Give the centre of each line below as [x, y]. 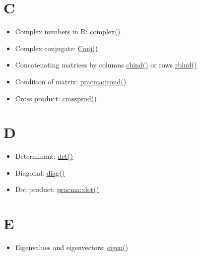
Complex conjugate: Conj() [56, 48]
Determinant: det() [44, 156]
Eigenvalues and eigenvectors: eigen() [71, 247]
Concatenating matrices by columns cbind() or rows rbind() [106, 65]
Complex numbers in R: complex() [68, 32]
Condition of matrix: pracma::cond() [71, 81]
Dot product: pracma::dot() [57, 189]
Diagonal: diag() [40, 172]
